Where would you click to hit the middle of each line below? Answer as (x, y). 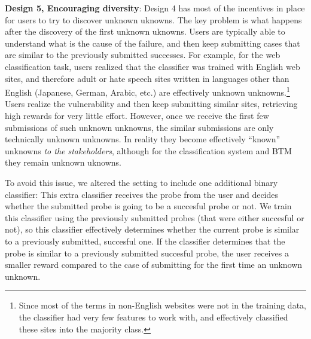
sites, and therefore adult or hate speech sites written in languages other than (147, 78)
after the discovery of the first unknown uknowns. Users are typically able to (145, 31)
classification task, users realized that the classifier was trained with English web (153, 66)
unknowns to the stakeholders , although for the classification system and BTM (148, 150)
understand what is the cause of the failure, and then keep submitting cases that (153, 43)
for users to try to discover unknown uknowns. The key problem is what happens (153, 19)
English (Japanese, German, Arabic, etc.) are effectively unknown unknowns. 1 (147, 91)
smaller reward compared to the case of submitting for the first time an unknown (154, 265)
